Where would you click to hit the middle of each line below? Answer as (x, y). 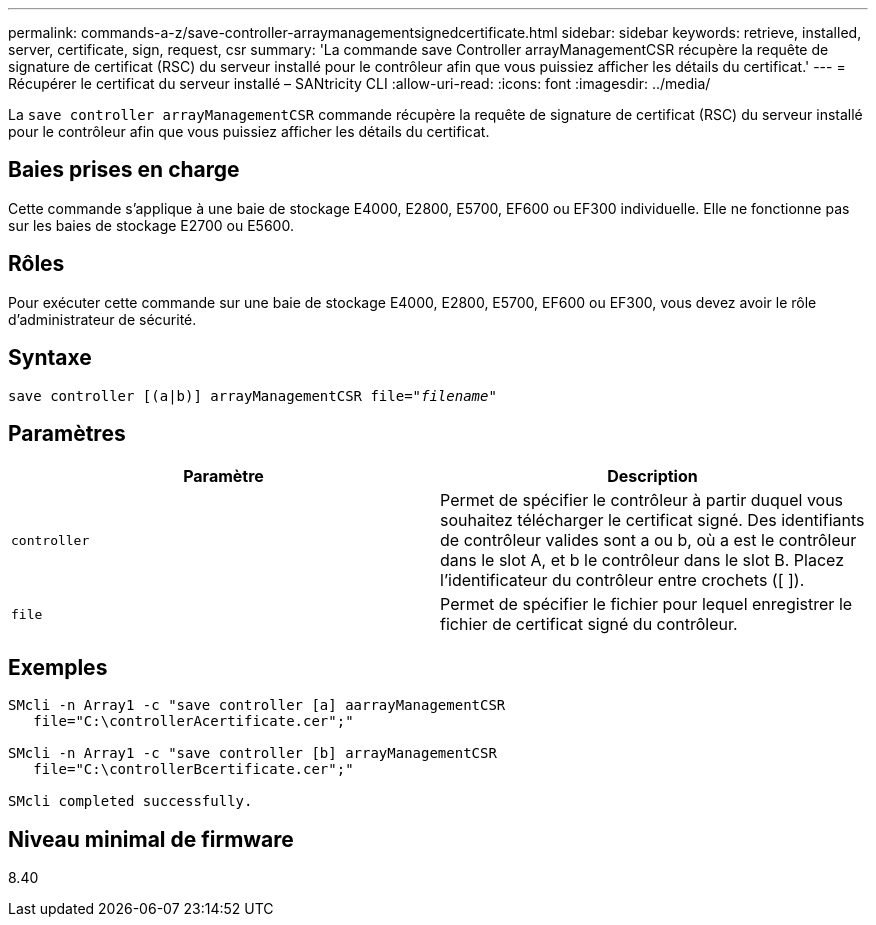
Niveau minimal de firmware (151, 839)
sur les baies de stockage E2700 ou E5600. (151, 225)
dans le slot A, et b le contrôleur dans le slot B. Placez (642, 560)
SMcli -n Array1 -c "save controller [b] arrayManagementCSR (252, 753)
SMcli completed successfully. (130, 801)
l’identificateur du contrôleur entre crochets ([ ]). (622, 580)
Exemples (58, 667)
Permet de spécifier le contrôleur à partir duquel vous (642, 500)
